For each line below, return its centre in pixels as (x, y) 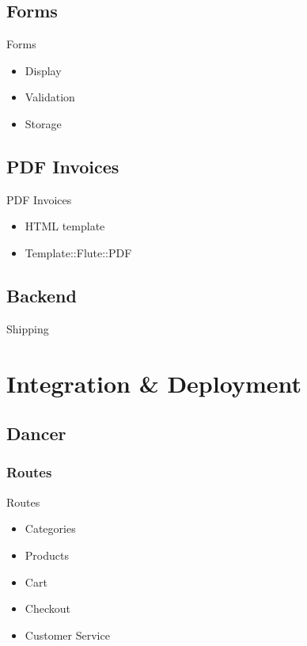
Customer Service (67, 635)
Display (43, 70)
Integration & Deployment (154, 383)
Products (47, 555)
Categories (50, 528)
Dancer (36, 433)
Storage (43, 123)
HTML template (65, 226)
